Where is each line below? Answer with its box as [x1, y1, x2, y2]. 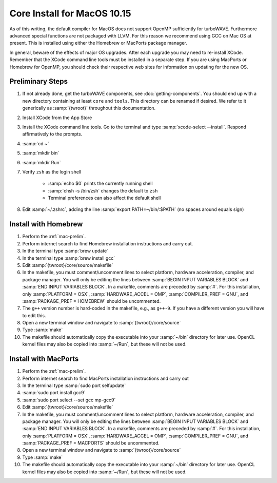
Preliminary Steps [9, 77, 68, 86]
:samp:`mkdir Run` [22, 159, 61, 165]
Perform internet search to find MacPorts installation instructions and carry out [22, 375, 189, 381]
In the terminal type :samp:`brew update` [22, 248, 109, 254]
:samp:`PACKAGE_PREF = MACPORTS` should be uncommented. [22, 440, 160, 446]
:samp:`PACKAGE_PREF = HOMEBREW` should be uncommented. [22, 298, 161, 304]
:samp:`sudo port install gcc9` [22, 390, 86, 396]
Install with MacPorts [9, 355, 79, 363]
